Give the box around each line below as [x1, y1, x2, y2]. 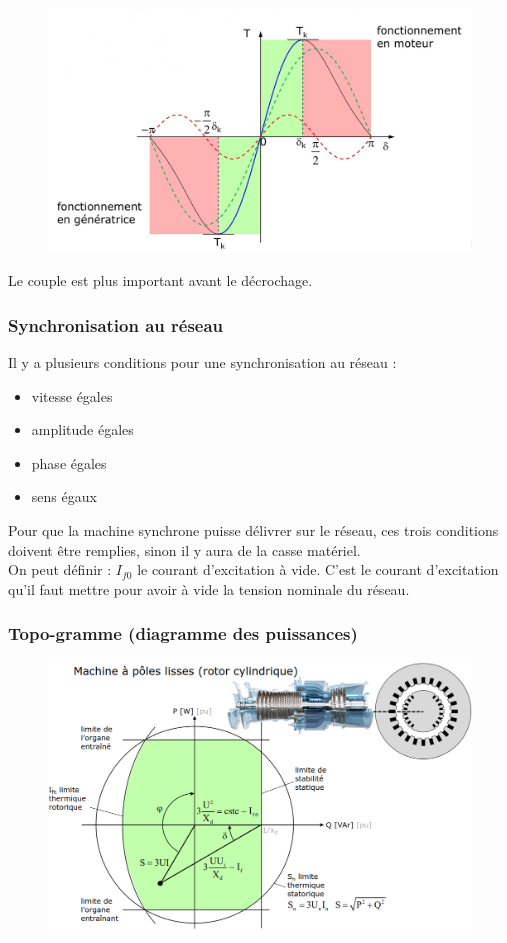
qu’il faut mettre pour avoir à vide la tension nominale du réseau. [8, 578, 410, 599]
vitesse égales [31, 385, 113, 406]
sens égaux [31, 486, 97, 507]
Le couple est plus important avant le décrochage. [8, 270, 313, 291]
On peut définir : [8, 559, 112, 580]
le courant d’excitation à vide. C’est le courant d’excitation [137, 559, 499, 580]
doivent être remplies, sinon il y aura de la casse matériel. [8, 539, 361, 560]
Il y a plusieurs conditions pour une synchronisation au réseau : [8, 352, 397, 373]
